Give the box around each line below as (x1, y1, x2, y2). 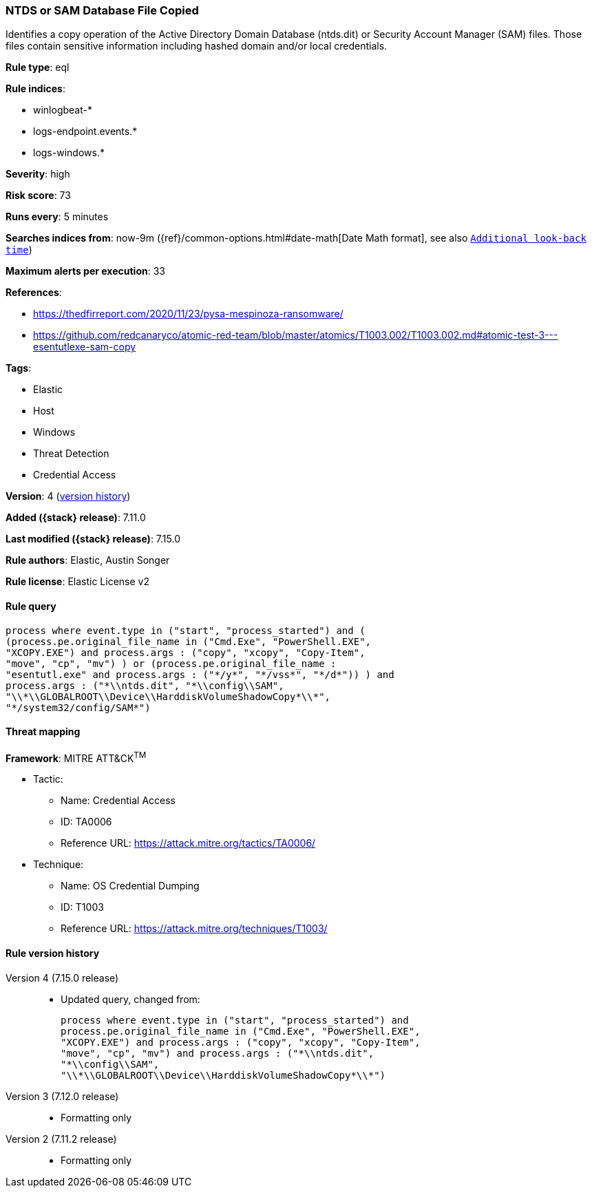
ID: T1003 (61, 901, 104, 914)
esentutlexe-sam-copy (33, 341, 136, 353)
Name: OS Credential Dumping (61, 880, 200, 892)
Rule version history (6, 947, 100, 960)
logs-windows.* (33, 147, 105, 159)
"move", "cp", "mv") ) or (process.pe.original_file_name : (6, 657, 337, 669)
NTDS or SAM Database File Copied (6, 3, 199, 17)
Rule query (6, 600, 56, 612)
